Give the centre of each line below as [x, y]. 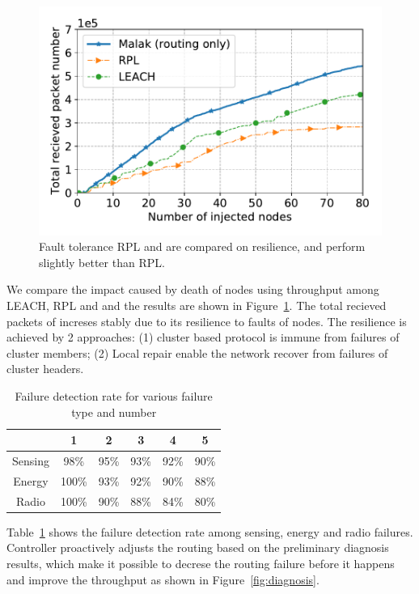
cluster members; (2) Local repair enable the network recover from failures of [197, 352]
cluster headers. [45, 369]
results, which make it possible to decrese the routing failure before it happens [201, 563]
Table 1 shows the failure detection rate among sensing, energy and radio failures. [210, 531]
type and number [114, 412]
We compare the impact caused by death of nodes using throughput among [193, 289]
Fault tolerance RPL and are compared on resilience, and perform [202, 246]
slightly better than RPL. [102, 262]
